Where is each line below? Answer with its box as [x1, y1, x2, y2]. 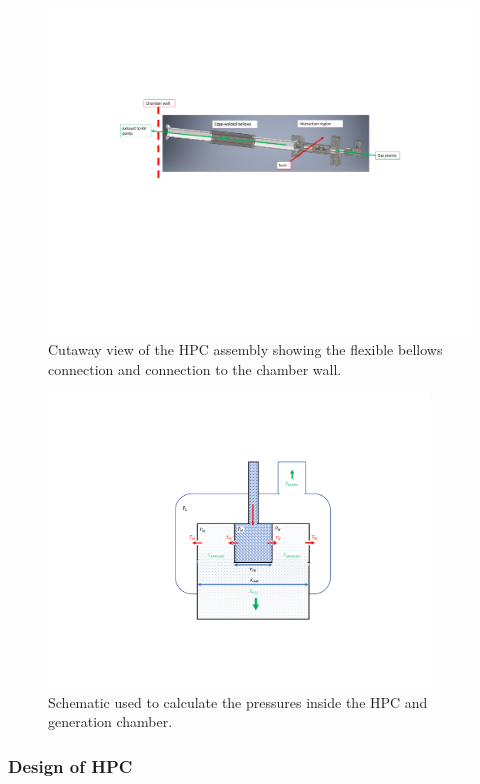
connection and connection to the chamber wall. [48, 358, 342, 379]
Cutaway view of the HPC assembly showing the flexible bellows [48, 339, 443, 360]
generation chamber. [48, 711, 173, 732]
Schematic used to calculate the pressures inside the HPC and [48, 691, 428, 712]
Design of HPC [8, 753, 133, 778]
